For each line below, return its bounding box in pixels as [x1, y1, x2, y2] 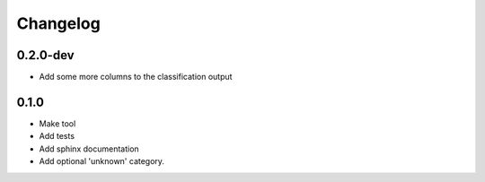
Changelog [16, 13, 101, 33]
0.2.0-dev [16, 48, 75, 63]
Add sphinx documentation [39, 143, 139, 154]
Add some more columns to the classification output [39, 72, 233, 82]
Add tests [39, 131, 75, 142]
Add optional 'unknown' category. [39, 156, 165, 167]
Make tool [39, 117, 76, 129]
